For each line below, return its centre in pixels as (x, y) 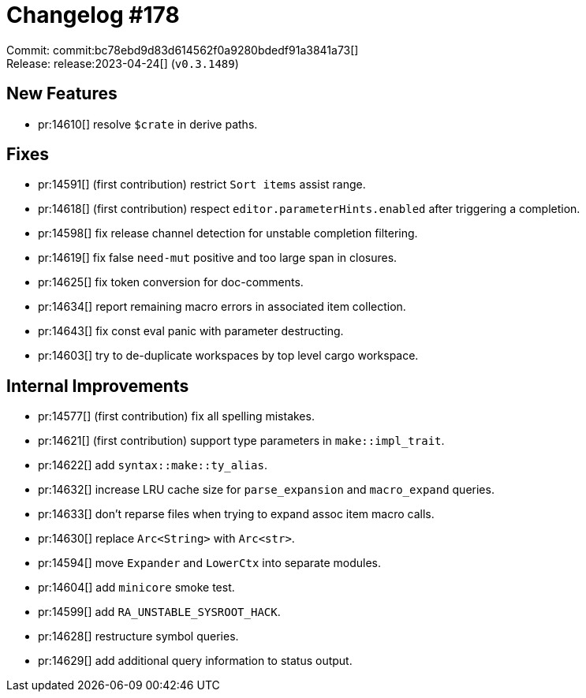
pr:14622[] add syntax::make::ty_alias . (153, 465)
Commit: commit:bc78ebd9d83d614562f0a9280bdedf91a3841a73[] (183, 50)
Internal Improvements (98, 386)
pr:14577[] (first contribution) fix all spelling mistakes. (176, 416)
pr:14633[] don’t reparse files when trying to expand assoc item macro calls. (236, 514)
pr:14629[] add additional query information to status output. (195, 661)
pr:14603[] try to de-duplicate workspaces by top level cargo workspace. (228, 356)
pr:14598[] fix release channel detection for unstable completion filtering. (228, 233)
